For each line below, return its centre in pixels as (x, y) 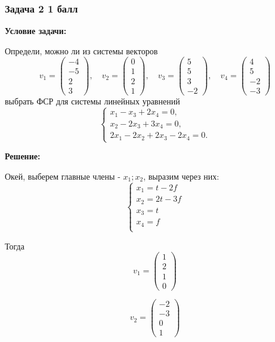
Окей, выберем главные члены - (63, 176)
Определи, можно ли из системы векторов (81, 50)
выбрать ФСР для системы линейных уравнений (92, 101)
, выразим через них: (181, 176)
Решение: (23, 156)
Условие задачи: (36, 31)
